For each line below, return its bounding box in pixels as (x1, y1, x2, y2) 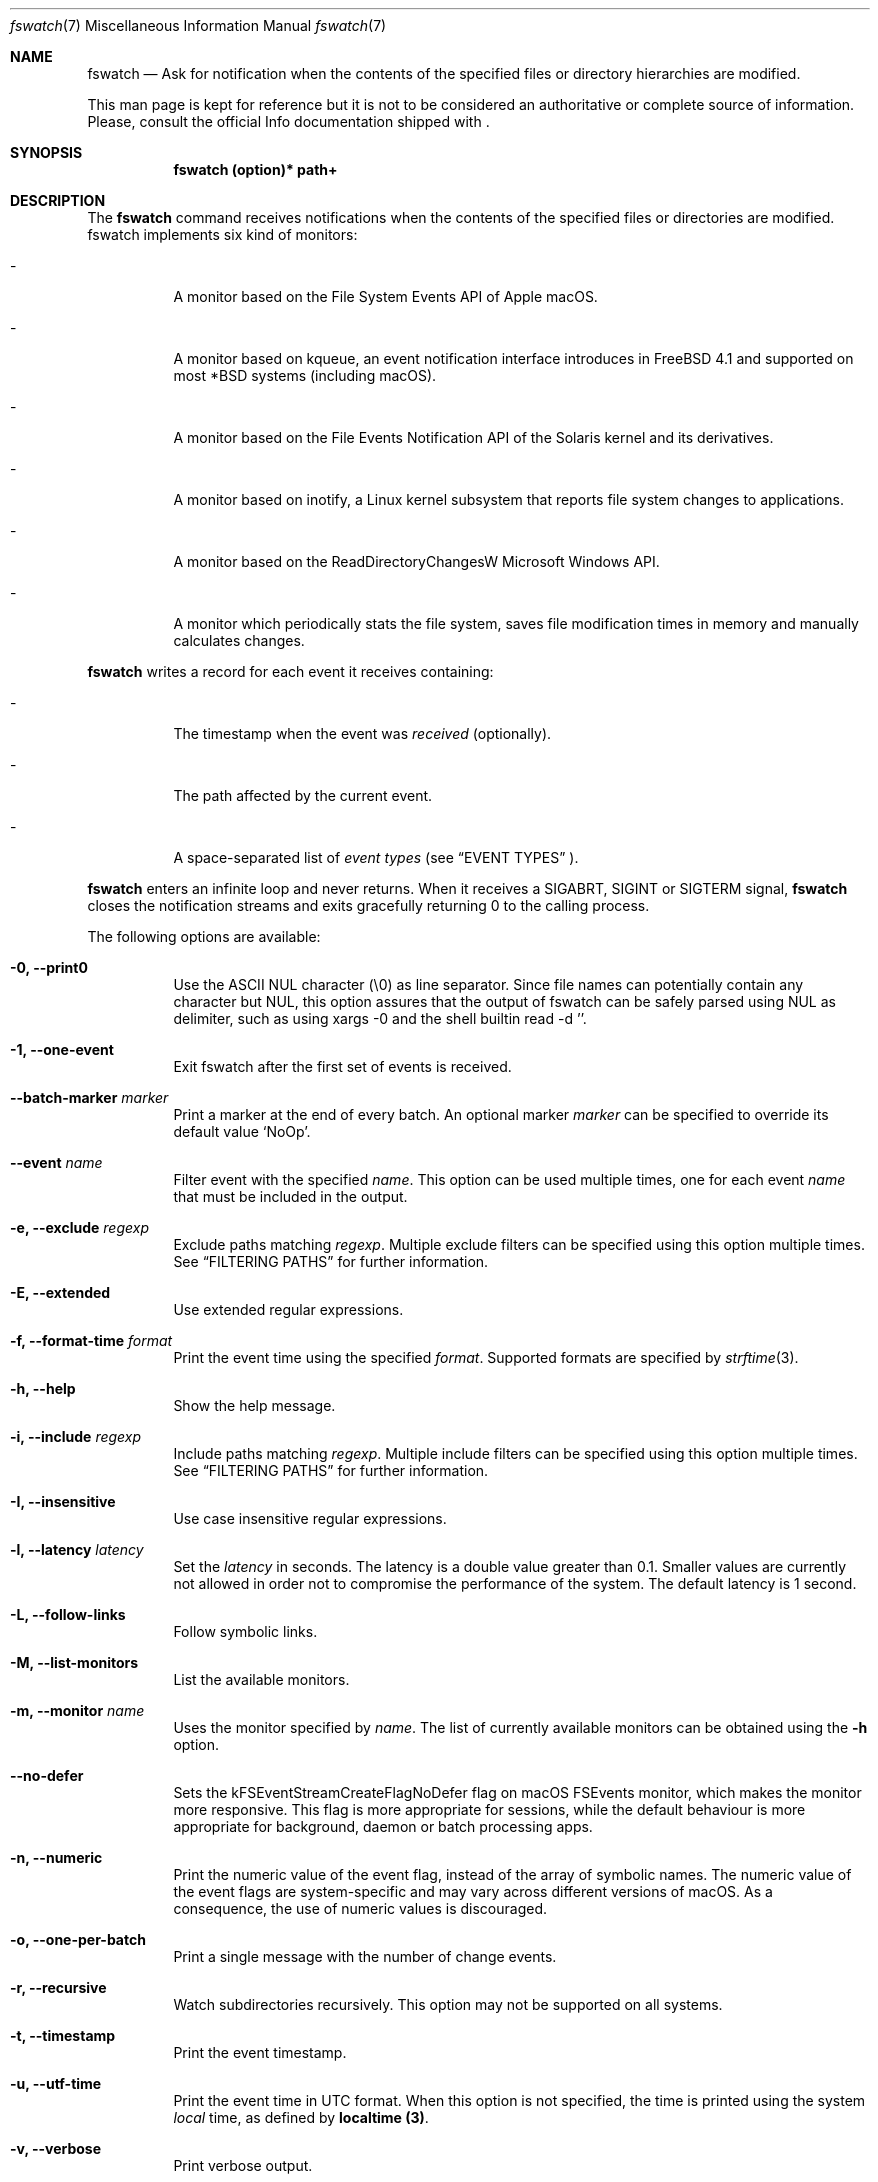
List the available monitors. (173, 1671, 350, 1688)
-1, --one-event (10, 1041, 114, 1058)
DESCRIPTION (10, 192, 106, 209)
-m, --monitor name (10, 1702, 145, 1719)
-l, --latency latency (10, 1541, 144, 1558)
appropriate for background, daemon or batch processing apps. (173, 1818, 593, 1835)
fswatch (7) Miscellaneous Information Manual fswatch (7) (10, 17, 387, 34)
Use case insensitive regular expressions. (173, 1510, 447, 1527)
